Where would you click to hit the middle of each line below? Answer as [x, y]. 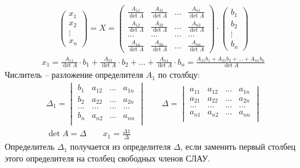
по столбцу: [179, 75]
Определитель [30, 146]
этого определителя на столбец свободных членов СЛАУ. [107, 158]
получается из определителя [120, 146]
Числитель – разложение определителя [74, 75]
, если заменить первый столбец [238, 146]
